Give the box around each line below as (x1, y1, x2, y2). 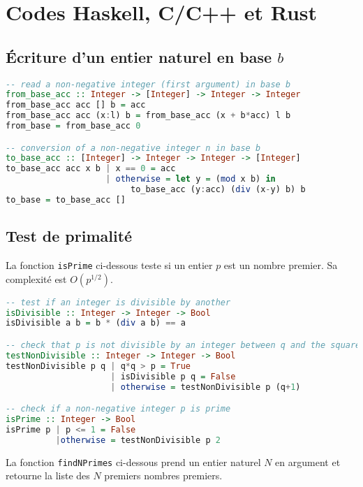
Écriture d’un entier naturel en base (6, 45, 272, 67)
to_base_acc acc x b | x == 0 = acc (6, 163, 176, 174)
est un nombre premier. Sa (223, 258, 338, 272)
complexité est (6, 271, 67, 286)
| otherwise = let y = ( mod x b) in (105, 174, 276, 184)
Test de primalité (6, 225, 133, 247)
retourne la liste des (6, 468, 90, 483)
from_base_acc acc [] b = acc (6, 100, 146, 110)
